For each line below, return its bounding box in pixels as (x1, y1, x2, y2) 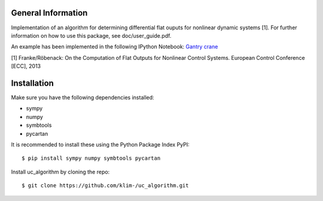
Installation (11, 78, 54, 88)
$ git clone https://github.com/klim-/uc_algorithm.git (22, 182, 189, 189)
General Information (11, 8, 88, 18)
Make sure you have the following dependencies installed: (11, 93, 155, 101)
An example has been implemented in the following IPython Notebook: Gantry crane (11, 43, 218, 50)
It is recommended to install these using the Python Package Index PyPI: (11, 141, 190, 148)
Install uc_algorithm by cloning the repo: (11, 168, 110, 175)
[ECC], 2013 (11, 63, 41, 70)
